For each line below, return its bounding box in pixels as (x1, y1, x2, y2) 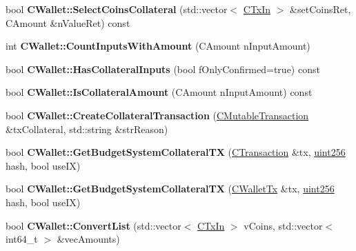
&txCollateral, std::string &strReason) (6, 121, 168, 136)
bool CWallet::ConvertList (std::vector (6, 218, 181, 232)
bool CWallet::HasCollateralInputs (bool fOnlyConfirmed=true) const (6, 61, 320, 76)
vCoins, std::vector (244, 218, 323, 232)
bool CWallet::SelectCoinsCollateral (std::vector (6, 2, 228, 16)
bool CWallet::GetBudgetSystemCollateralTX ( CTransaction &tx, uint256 (6, 145, 346, 159)
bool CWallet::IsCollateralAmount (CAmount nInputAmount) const (6, 85, 313, 99)
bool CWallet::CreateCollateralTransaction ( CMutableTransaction (6, 108, 309, 122)
